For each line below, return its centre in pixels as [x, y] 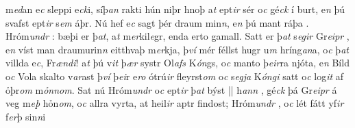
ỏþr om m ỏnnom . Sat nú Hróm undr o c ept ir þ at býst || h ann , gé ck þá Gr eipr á [171, 89]
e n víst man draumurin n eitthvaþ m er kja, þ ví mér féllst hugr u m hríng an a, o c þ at [177, 49]
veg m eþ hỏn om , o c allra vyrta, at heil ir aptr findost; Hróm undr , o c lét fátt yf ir [175, 103]
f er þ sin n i [26, 116]
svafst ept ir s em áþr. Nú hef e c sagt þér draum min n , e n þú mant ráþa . [157, 22]
